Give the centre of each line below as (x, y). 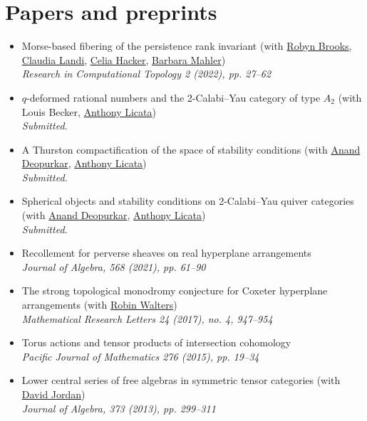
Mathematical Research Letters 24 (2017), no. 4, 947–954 (147, 318)
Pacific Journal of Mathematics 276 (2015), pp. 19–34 (140, 356)
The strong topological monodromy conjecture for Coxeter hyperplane (175, 291)
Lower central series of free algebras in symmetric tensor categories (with (181, 380)
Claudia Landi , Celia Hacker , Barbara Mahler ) (124, 59)
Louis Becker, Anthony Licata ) (89, 111)
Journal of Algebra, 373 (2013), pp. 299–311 (119, 408)
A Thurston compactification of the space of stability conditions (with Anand (191, 149)
